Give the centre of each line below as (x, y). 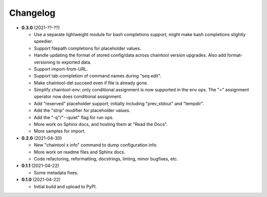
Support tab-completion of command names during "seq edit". (98, 76)
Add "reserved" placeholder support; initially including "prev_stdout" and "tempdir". (119, 103)
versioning (44, 62)
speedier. (43, 41)
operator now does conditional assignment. (78, 97)
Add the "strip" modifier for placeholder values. (82, 111)
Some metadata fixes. (56, 172)
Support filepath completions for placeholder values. (88, 48)
